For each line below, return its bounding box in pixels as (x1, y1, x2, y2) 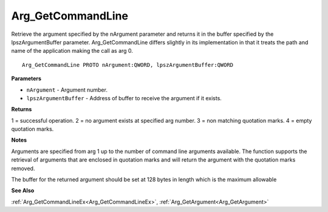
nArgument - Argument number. (26, 86, 108, 94)
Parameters (11, 75, 42, 82)
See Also (11, 187, 35, 194)
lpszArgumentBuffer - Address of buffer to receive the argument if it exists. (26, 94, 222, 101)
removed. (11, 165, 35, 172)
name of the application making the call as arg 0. (11, 47, 134, 55)
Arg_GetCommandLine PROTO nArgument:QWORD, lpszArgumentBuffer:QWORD (22, 61, 234, 68)
